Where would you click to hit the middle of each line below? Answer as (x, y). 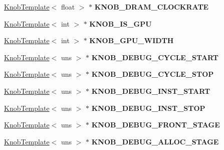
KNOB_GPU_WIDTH (132, 40)
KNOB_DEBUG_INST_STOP (148, 108)
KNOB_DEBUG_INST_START (151, 91)
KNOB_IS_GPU (121, 23)
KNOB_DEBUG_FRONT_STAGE (156, 125)
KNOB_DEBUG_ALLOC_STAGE (155, 141)
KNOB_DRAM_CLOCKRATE (152, 7)
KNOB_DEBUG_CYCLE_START (155, 57)
